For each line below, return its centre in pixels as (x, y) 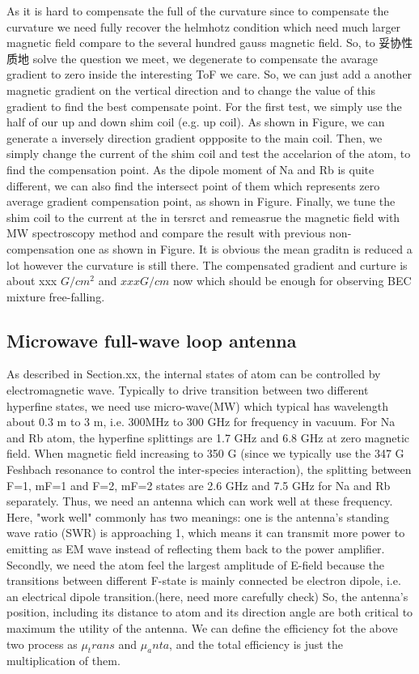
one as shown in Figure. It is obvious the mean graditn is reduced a (245, 248)
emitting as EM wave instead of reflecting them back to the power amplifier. (196, 549)
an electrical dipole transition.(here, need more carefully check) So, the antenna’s (207, 596)
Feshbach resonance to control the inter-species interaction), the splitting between (209, 469)
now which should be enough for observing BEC (292, 281)
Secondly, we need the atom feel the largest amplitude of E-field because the (196, 564)
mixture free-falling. (56, 296)
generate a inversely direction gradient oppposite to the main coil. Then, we (195, 137)
